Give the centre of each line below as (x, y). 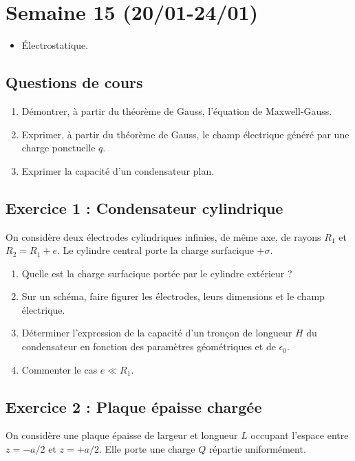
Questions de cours (74, 82)
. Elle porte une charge (147, 449)
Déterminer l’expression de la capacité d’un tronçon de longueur (157, 333)
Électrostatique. (55, 45)
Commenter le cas (60, 369)
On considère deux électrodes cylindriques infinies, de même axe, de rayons (163, 236)
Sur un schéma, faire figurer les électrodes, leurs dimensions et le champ (173, 296)
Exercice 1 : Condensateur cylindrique (144, 207)
